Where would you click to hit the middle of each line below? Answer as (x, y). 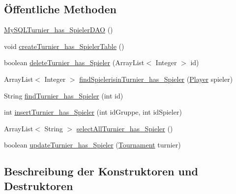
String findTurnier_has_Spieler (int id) (64, 95)
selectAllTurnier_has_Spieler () (125, 128)
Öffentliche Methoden (60, 9)
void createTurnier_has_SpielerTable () (64, 46)
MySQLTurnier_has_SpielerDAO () (59, 30)
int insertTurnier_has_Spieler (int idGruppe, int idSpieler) (93, 112)
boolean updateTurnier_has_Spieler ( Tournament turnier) (92, 145)
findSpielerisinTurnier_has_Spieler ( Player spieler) (156, 79)
